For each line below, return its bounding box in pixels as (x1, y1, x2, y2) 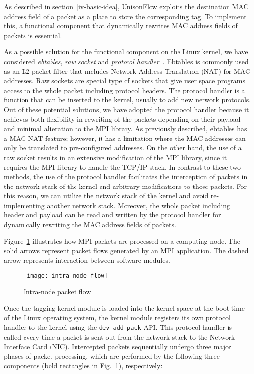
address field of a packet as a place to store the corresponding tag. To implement (4, 11, 247, 21)
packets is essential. (4, 30, 62, 40)
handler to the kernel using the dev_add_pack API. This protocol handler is (4, 322, 232, 332)
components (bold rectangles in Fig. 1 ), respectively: (4, 360, 163, 371)
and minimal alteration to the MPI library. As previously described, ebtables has (4, 123, 247, 134)
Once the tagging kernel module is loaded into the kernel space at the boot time (4, 303, 245, 313)
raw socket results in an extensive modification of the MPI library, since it (4, 152, 227, 162)
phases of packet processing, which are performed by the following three (4, 351, 220, 361)
